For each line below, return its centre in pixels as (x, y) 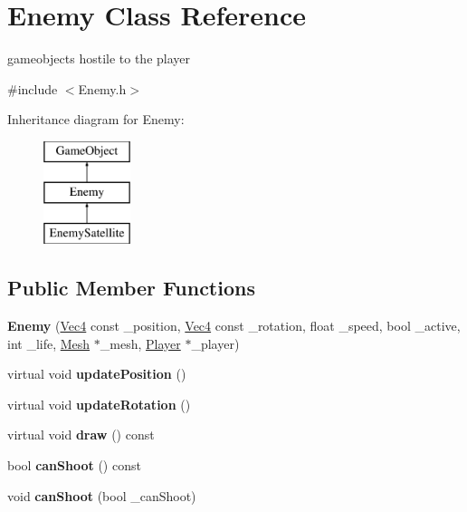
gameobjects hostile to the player (99, 58)
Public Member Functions (131, 288)
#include (33, 88)
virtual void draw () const (81, 435)
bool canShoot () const (74, 465)
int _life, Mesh (49, 343)
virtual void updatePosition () (97, 374)
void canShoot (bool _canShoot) (102, 495)
